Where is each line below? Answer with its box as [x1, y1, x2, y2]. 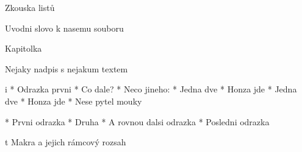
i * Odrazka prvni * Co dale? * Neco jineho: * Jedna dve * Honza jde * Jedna [5, 83, 297, 95]
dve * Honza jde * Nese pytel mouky [5, 94, 142, 107]
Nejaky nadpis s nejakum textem [5, 62, 128, 75]
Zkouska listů [5, 1, 55, 13]
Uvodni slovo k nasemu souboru [5, 21, 124, 34]
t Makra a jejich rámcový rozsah [5, 136, 126, 148]
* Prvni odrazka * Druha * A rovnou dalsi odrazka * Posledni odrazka [5, 115, 270, 128]
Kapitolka [5, 42, 42, 55]
